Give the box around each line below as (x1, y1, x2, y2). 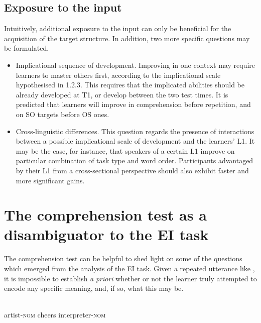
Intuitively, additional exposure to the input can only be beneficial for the (4, 23, 231, 34)
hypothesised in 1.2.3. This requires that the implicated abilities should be (16, 79, 244, 90)
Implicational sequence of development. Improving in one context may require (16, 59, 255, 70)
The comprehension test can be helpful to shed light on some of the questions (4, 253, 242, 264)
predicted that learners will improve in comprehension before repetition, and (16, 99, 251, 110)
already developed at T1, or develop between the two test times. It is (16, 89, 228, 99)
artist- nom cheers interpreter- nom (4, 309, 106, 320)
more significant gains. (16, 175, 85, 185)
